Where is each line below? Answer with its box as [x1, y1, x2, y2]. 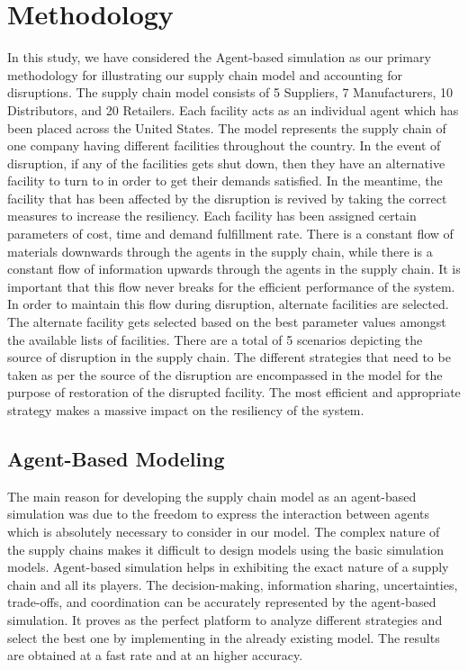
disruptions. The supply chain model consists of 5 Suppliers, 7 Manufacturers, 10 [7, 83, 454, 102]
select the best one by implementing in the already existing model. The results [7, 628, 440, 647]
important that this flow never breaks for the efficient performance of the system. [7, 276, 455, 295]
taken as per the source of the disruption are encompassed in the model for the [7, 365, 443, 384]
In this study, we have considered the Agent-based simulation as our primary [7, 48, 431, 67]
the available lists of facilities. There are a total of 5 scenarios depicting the [7, 330, 423, 349]
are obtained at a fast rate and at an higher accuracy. [7, 646, 303, 665]
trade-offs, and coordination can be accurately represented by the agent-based [7, 593, 436, 611]
